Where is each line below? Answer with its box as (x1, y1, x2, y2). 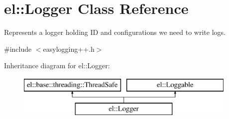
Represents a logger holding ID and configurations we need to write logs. (4, 27, 226, 37)
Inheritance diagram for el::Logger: (4, 60, 110, 71)
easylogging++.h (43, 43, 95, 54)
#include (4, 43, 32, 54)
